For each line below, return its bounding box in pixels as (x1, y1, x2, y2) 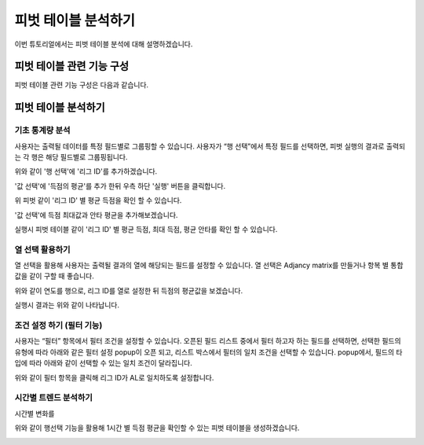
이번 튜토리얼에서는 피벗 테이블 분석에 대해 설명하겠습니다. (14, 39, 193, 49)
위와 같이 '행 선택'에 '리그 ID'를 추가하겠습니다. (14, 167, 158, 176)
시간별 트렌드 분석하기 (14, 392, 93, 403)
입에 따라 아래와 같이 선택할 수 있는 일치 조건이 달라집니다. (14, 359, 192, 368)
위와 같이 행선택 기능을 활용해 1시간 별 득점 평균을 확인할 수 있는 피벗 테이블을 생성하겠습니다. (14, 423, 300, 432)
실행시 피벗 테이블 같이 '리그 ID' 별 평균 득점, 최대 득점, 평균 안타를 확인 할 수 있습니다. (14, 224, 278, 234)
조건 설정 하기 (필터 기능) (14, 320, 103, 331)
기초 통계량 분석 (14, 125, 71, 136)
